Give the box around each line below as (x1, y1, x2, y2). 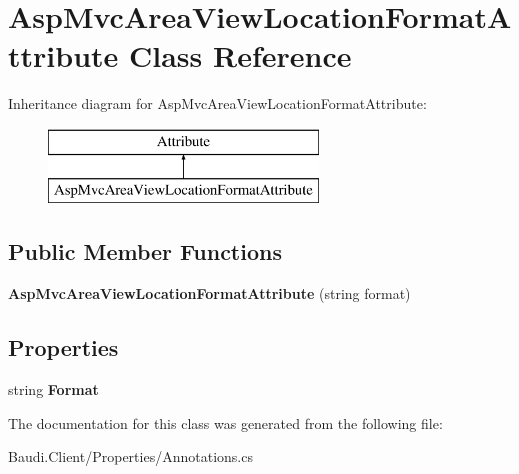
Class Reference (129, 35, 352, 76)
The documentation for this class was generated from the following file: (8, 412, 443, 433)
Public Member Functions (8, 236, 282, 267)
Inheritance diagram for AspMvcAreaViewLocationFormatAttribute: (8, 93, 427, 114)
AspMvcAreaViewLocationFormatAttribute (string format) (8, 283, 411, 304)
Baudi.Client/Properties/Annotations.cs (8, 446, 253, 467)
